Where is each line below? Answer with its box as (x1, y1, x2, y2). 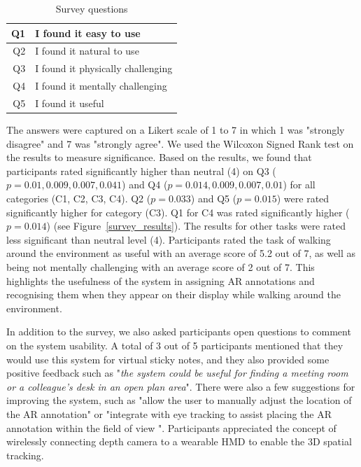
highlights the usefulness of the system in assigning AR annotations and (6, 273, 315, 288)
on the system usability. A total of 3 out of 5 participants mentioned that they (6, 337, 344, 352)
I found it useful (35, 95, 104, 110)
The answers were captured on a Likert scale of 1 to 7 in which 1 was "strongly (6, 123, 345, 137)
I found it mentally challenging (35, 78, 167, 93)
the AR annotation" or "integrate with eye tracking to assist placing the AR (6, 406, 332, 421)
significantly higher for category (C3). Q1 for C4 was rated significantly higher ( (6, 204, 350, 219)
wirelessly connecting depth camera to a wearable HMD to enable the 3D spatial (6, 434, 352, 449)
